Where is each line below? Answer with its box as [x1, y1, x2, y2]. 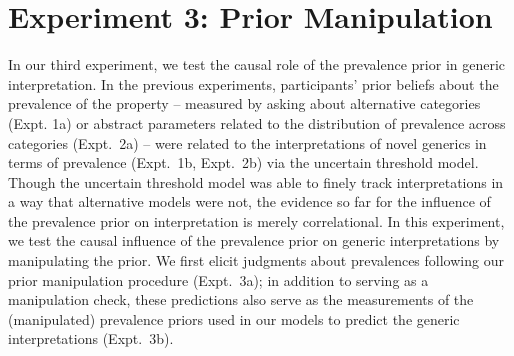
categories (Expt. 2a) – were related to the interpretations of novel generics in [8, 132, 487, 153]
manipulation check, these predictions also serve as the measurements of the [8, 289, 474, 310]
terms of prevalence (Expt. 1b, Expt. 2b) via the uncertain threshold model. [8, 152, 479, 173]
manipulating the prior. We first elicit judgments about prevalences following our [8, 250, 504, 271]
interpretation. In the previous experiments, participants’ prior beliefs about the [8, 73, 499, 94]
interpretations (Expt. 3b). [8, 328, 174, 349]
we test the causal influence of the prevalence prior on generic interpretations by [8, 230, 500, 251]
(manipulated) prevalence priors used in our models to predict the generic [8, 308, 460, 329]
